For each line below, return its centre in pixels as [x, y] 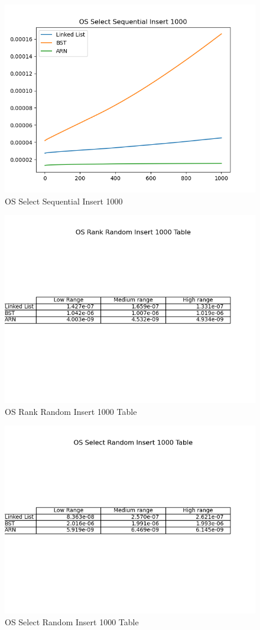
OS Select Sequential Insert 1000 [64, 201]
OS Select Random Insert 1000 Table [72, 621]
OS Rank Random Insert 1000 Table [71, 411]
